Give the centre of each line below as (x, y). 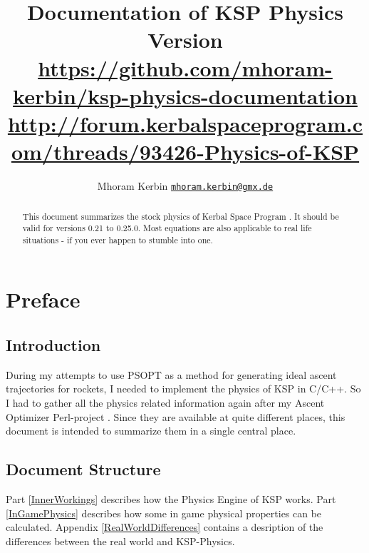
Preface (43, 299)
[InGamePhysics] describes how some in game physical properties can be (164, 513)
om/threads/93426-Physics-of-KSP (185, 152)
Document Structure (83, 469)
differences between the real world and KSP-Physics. (120, 541)
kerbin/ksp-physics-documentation (185, 95)
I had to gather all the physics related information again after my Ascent (165, 403)
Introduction (53, 345)
